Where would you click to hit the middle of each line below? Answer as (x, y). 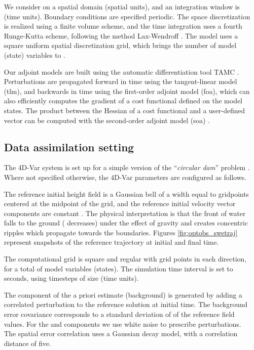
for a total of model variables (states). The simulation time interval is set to (119, 268)
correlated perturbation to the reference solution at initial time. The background (126, 304)
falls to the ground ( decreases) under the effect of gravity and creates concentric (126, 223)
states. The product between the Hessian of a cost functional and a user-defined (125, 110)
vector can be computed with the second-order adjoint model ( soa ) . (107, 120)
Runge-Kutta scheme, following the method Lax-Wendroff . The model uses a (121, 35)
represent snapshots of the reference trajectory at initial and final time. (111, 242)
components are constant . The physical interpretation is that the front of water (125, 213)
